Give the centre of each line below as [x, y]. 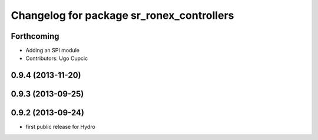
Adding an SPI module [52, 51]
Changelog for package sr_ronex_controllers [122, 15]
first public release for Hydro [60, 127]
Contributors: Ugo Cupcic [57, 58]
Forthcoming [35, 36]
